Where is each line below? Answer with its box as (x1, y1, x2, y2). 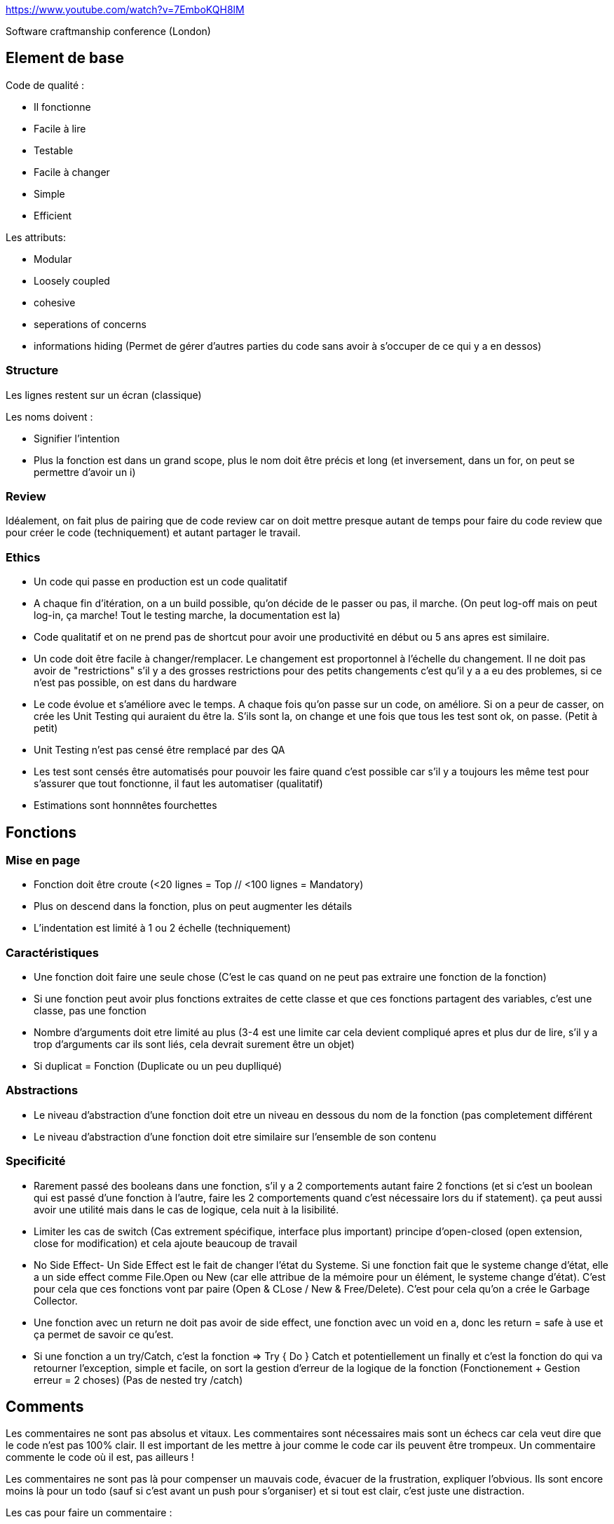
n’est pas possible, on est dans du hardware (34, 676, 237, 689)
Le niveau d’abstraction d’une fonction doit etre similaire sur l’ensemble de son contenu (34, 1130, 437, 1143)
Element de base (6, 49, 124, 67)
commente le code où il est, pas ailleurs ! (6, 1451, 194, 1464)
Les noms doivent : (6, 410, 93, 423)
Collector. (34, 1294, 78, 1307)
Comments (6, 1397, 84, 1415)
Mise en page (6, 852, 81, 867)
